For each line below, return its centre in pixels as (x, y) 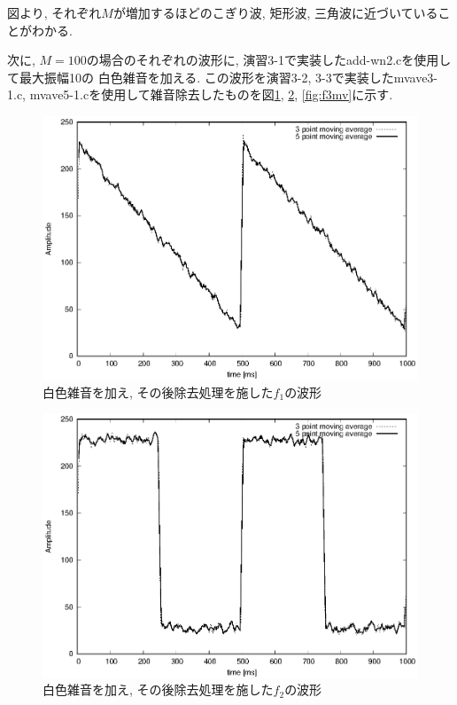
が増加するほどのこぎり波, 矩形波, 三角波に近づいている (275, 12)
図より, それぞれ (54, 12)
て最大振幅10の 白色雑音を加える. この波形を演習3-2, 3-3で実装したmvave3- (223, 77)
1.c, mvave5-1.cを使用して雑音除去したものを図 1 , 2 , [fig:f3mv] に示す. (200, 94)
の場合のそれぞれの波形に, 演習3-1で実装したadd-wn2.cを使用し (269, 60)
